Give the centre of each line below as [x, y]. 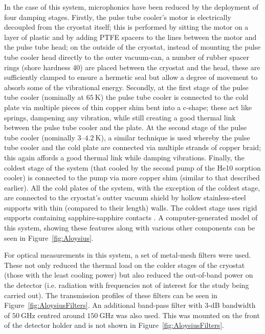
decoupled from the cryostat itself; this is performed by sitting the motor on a [126, 27]
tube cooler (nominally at [44, 97]
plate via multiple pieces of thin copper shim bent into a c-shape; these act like [128, 107]
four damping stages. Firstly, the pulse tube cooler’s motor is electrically [118, 17]
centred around [61, 315]
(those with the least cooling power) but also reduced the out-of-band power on [129, 275]
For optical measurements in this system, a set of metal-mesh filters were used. [128, 255]
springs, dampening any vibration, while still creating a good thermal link [120, 117]
